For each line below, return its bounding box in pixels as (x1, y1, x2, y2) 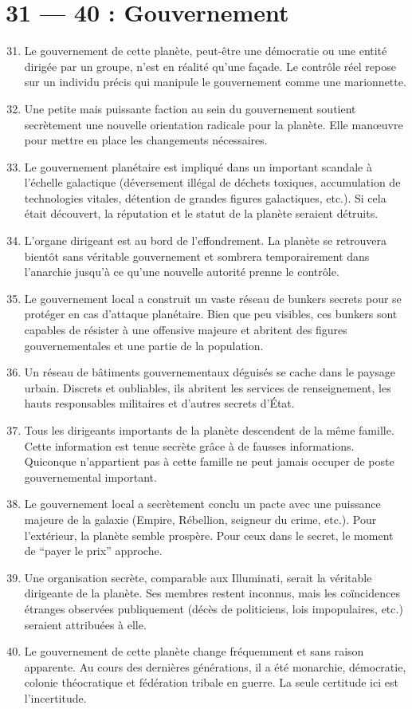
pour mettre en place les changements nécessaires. (24, 132, 268, 148)
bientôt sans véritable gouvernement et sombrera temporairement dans (24, 247, 370, 264)
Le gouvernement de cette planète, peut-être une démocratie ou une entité (24, 42, 387, 59)
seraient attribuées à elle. (24, 616, 147, 632)
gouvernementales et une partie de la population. (24, 337, 264, 353)
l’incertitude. (24, 689, 87, 706)
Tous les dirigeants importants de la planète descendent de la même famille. (24, 422, 394, 438)
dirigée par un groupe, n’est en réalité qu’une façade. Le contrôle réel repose (24, 57, 396, 74)
